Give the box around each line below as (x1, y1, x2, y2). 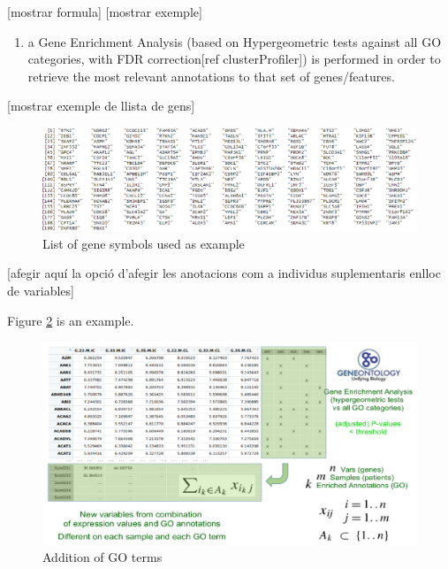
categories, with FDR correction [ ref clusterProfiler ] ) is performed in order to (27, 50, 441, 68)
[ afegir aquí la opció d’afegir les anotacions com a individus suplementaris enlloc (7, 264, 441, 282)
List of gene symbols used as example (42, 234, 245, 252)
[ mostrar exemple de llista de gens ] (7, 96, 195, 115)
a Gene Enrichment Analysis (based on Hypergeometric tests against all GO (27, 32, 442, 50)
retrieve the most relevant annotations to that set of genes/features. (27, 66, 395, 85)
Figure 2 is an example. (7, 311, 134, 329)
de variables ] (7, 281, 74, 299)
